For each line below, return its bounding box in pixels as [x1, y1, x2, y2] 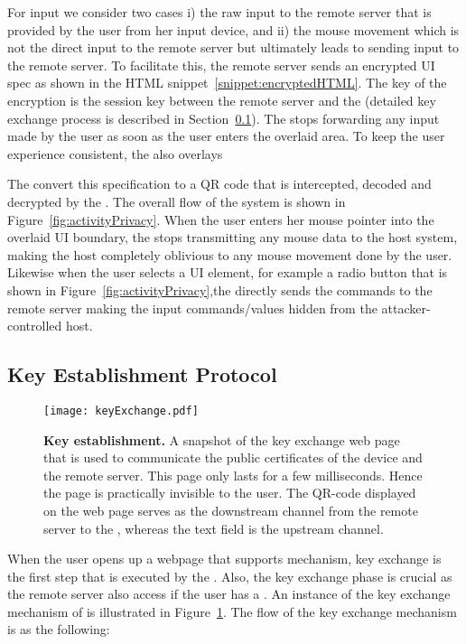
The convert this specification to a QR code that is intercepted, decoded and [7, 174, 432, 193]
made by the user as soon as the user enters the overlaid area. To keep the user [7, 126, 445, 145]
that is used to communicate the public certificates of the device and [43, 448, 423, 467]
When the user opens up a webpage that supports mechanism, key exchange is [7, 549, 442, 568]
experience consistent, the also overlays [7, 144, 223, 163]
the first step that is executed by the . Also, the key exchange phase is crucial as [7, 566, 452, 585]
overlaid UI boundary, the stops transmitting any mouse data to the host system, [7, 228, 458, 247]
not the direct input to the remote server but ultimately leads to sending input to [7, 38, 460, 57]
